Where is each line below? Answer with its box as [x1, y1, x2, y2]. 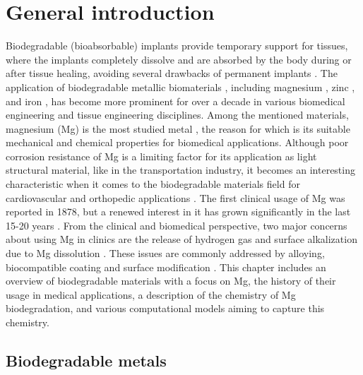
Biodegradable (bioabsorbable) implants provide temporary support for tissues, [6, 38, 348, 53]
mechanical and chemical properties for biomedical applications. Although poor [6, 135, 349, 150]
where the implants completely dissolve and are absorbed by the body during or [6, 52, 352, 66]
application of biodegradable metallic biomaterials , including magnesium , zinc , [6, 79, 355, 94]
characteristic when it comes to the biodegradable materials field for [6, 177, 300, 191]
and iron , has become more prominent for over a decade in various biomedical [6, 93, 345, 108]
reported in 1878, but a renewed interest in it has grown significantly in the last [6, 204, 351, 219]
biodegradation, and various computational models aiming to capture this [6, 301, 325, 316]
